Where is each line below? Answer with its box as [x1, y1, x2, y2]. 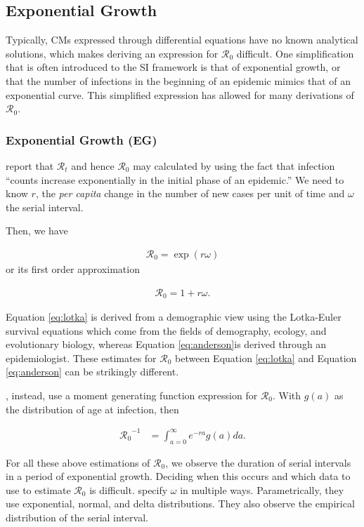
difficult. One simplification [236, 46, 354, 60]
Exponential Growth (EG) [6, 131, 157, 148]
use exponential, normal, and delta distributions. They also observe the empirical [6, 496, 355, 511]
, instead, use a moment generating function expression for [6, 388, 258, 403]
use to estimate [6, 482, 71, 497]
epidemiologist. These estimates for [6, 350, 157, 365]
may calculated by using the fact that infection [133, 158, 335, 173]
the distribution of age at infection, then [6, 401, 179, 416]
